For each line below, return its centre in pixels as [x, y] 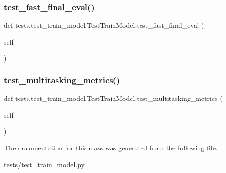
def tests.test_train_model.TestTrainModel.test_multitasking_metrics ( [113, 98]
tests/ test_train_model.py [44, 164]
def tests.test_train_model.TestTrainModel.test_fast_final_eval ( [104, 25]
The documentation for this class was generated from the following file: [111, 148]
